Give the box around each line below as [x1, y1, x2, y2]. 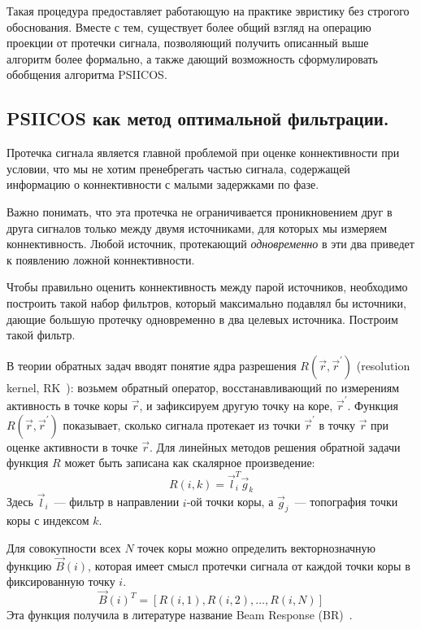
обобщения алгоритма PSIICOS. [7, 66, 167, 83]
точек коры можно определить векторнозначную [137, 539, 376, 556]
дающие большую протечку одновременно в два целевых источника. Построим [7, 310, 398, 327]
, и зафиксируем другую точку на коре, [139, 397, 333, 414]
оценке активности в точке [7, 438, 138, 455]
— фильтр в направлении [54, 493, 180, 510]
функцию [7, 557, 52, 574]
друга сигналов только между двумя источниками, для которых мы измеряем [7, 219, 387, 236]
